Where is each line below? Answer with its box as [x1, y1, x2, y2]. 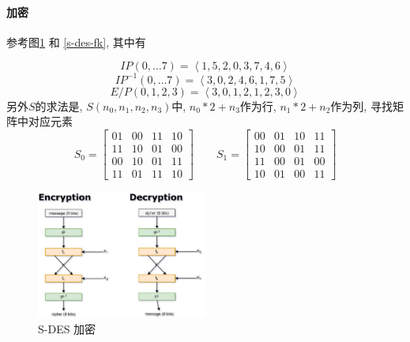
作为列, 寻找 [330, 97, 393, 114]
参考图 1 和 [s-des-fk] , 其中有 [6, 33, 146, 50]
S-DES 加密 [38, 320, 96, 336]
